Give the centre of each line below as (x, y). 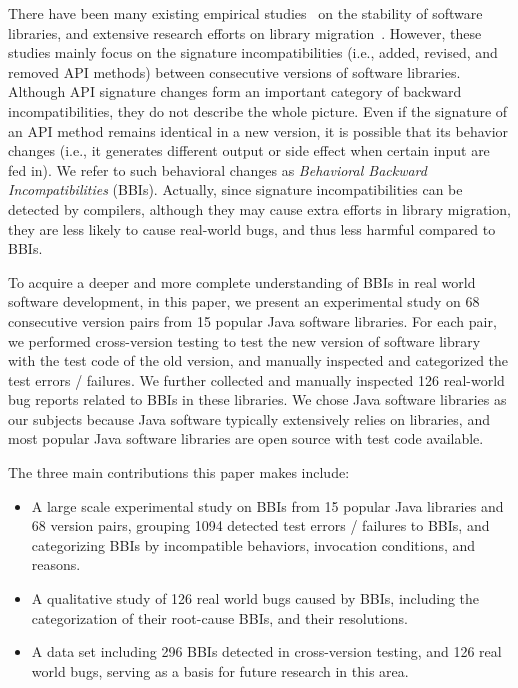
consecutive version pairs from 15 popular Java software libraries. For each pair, (252, 320)
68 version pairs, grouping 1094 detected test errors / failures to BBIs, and (260, 525)
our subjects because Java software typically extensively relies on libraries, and (249, 418)
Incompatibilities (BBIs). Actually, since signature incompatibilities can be (235, 189)
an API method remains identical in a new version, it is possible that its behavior (258, 130)
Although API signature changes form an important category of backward (235, 91)
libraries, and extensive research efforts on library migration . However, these (245, 32)
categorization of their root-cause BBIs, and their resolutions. (219, 617)
